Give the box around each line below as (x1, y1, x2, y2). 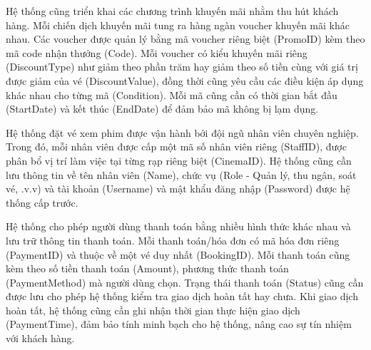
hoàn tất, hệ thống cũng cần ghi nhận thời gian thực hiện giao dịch (6, 302, 300, 317)
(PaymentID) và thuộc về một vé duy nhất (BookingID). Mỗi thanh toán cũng (6, 247, 350, 262)
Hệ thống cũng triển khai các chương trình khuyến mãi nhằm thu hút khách (6, 4, 339, 18)
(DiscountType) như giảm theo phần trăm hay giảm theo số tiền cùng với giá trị (6, 59, 358, 74)
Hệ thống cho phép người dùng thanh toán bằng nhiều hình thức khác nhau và (6, 219, 351, 234)
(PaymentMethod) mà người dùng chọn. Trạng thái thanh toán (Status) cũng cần (6, 274, 364, 289)
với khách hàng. (6, 331, 75, 346)
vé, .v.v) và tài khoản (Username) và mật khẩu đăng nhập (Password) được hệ (6, 181, 350, 196)
